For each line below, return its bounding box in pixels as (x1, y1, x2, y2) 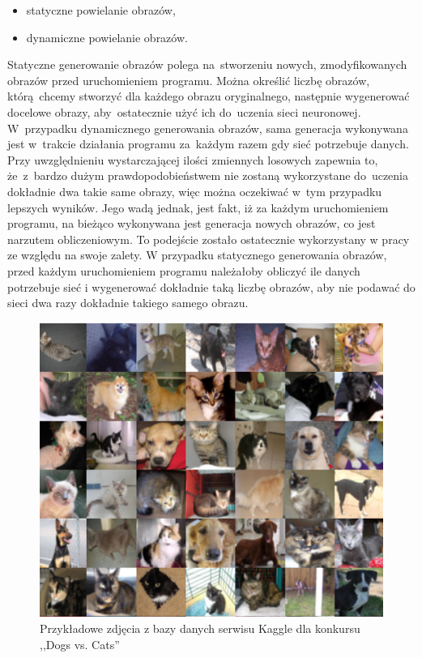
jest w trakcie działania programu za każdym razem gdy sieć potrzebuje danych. (7, 135, 409, 152)
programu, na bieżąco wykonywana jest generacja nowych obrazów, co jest (7, 215, 376, 232)
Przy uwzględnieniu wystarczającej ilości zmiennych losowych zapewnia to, (7, 151, 378, 168)
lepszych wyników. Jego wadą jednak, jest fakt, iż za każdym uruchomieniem (7, 199, 389, 216)
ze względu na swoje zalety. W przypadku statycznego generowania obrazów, (7, 246, 387, 263)
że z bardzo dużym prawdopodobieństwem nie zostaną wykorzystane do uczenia (7, 167, 408, 184)
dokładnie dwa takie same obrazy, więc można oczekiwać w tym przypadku (7, 182, 382, 199)
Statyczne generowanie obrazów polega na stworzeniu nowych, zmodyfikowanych (7, 56, 407, 73)
